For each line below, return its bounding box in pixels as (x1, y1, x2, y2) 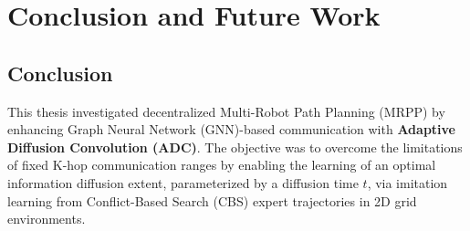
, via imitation (367, 173, 448, 192)
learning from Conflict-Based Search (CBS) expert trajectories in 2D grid (7, 191, 417, 210)
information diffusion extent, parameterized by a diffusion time (7, 173, 359, 192)
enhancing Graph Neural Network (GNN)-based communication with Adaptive (7, 120, 455, 139)
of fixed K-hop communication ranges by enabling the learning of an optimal (7, 155, 436, 174)
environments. (7, 209, 86, 228)
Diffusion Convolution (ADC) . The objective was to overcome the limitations (7, 137, 463, 156)
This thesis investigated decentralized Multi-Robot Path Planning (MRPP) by (7, 101, 445, 121)
